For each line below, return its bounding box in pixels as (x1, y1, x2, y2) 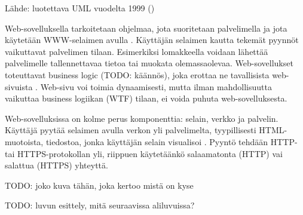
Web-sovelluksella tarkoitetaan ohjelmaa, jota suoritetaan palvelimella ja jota (5, 21, 287, 34)
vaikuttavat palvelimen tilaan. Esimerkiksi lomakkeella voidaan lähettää (5, 45, 268, 57)
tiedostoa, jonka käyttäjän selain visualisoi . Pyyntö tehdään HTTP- (45, 135, 298, 148)
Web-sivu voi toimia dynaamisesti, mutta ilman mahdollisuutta (40, 80, 272, 93)
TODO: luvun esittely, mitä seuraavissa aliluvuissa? (5, 199, 195, 211)
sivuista (5, 80, 33, 93)
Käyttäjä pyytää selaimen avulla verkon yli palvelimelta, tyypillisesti (5, 124, 256, 136)
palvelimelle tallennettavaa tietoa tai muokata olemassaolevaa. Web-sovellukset (5, 57, 293, 69)
